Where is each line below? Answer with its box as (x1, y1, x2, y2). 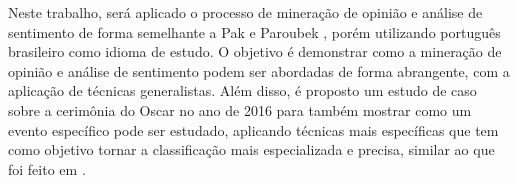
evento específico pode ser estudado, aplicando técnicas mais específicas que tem (8, 119, 499, 140)
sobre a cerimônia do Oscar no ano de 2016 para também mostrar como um (8, 99, 472, 120)
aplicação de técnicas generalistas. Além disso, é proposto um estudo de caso (8, 80, 477, 101)
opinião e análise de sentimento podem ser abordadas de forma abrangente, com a (8, 60, 510, 81)
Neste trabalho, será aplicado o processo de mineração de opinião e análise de (8, 2, 483, 22)
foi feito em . (8, 158, 86, 179)
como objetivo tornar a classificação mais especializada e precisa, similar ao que (8, 139, 495, 160)
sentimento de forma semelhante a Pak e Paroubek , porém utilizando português (8, 21, 501, 42)
